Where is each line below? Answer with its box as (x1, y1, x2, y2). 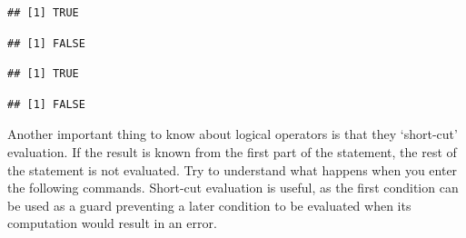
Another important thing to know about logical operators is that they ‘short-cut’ (7, 124, 458, 144)
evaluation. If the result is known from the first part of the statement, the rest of (7, 142, 457, 161)
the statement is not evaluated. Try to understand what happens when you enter (7, 160, 458, 179)
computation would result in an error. (7, 213, 217, 233)
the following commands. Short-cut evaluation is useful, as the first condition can (7, 178, 459, 197)
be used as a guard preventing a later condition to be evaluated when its (7, 195, 411, 214)
